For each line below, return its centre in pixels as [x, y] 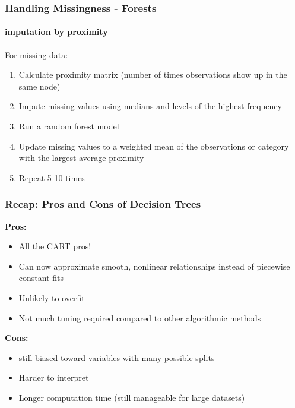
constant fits [41, 278]
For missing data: [37, 54]
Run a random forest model [69, 126]
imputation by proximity [56, 32]
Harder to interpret [54, 377]
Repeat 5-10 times [52, 177]
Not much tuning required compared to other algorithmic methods [140, 317]
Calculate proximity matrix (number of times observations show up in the [153, 75]
